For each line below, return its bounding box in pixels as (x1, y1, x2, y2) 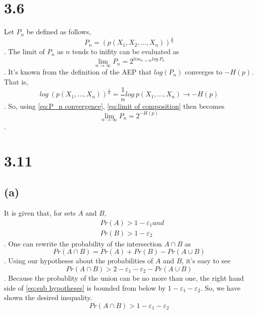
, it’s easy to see (181, 255, 231, 266)
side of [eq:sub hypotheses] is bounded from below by (4, 282, 166, 293)
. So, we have (200, 282, 241, 293)
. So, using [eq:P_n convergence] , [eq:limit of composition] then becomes (4, 100, 225, 111)
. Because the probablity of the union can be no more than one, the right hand (4, 272, 244, 283)
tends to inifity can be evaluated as (72, 46, 179, 57)
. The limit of (4, 46, 45, 57)
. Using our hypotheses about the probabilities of (4, 255, 153, 266)
